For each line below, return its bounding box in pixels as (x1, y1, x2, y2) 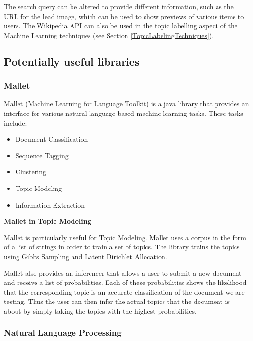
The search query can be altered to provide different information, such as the (4, 1, 234, 11)
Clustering (15, 167, 46, 177)
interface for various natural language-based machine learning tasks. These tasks (4, 108, 243, 118)
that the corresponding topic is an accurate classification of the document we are (4, 286, 245, 297)
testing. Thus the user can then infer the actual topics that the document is (4, 296, 230, 306)
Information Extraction (15, 199, 85, 209)
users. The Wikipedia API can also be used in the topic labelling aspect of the (4, 20, 238, 31)
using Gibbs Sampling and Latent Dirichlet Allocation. (4, 251, 167, 261)
